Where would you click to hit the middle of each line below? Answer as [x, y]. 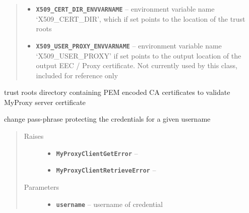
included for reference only [77, 75]
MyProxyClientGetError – [97, 153]
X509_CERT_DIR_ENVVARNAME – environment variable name [125, 9]
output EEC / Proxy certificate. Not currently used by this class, [137, 65]
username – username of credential [110, 204]
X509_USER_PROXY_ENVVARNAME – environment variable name [129, 45]
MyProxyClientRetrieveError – [106, 170]
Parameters [41, 187]
